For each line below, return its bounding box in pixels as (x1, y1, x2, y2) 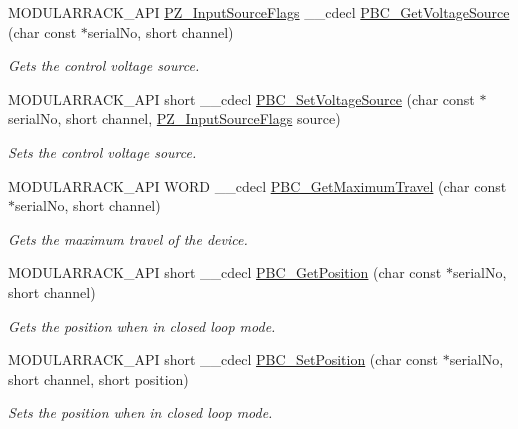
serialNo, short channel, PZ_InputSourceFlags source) (8, 108, 341, 129)
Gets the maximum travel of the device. (8, 228, 248, 249)
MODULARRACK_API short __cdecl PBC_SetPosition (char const (8, 349, 439, 370)
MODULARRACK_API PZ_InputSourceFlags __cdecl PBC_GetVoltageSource (8, 2, 510, 22)
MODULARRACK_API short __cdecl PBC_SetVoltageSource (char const (8, 88, 475, 109)
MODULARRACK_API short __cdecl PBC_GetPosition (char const (8, 262, 442, 283)
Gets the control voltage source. (8, 55, 200, 76)
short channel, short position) (8, 368, 189, 389)
